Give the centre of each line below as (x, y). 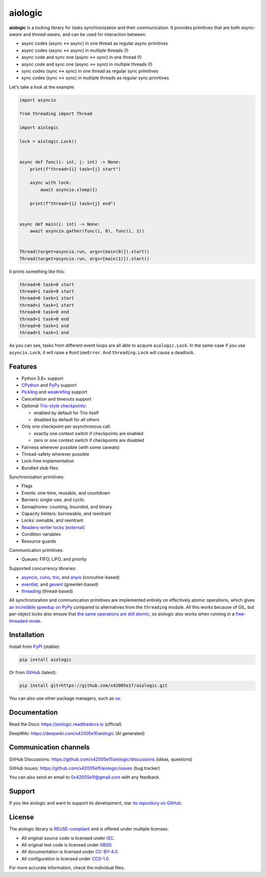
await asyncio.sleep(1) (69, 189)
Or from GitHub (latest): (33, 673)
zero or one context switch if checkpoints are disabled (89, 440)
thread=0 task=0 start (47, 284)
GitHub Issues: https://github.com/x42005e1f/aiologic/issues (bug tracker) (84, 768)
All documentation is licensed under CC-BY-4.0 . (70, 852)
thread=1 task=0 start (47, 291)
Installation (27, 635)
